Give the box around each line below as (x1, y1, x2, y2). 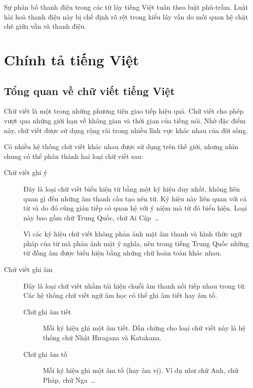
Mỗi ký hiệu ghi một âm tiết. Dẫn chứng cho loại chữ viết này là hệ (43, 323, 246, 333)
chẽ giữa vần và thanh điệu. (4, 21, 87, 31)
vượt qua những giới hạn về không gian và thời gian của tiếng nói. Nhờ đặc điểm (4, 115, 246, 125)
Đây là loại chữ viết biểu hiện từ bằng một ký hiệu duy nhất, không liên (23, 183, 240, 194)
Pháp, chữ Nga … (43, 374, 96, 385)
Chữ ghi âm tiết (23, 306, 71, 316)
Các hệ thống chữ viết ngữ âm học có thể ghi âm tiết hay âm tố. (23, 290, 217, 300)
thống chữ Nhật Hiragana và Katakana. (43, 332, 162, 343)
